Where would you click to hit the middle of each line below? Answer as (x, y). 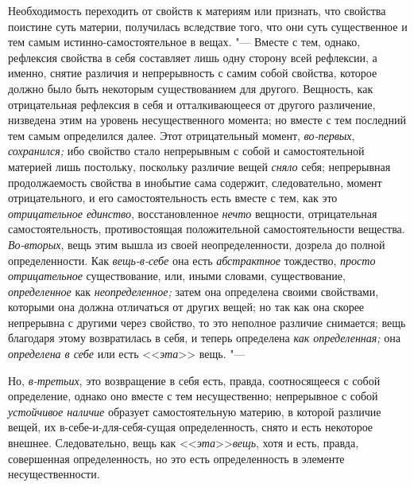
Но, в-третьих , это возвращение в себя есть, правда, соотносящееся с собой (194, 380)
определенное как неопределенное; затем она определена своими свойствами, (193, 291)
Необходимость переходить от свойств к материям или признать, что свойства (197, 10)
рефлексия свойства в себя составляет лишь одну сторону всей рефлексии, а (193, 57)
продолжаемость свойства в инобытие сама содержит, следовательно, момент (195, 182)
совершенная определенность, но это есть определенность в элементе (176, 458)
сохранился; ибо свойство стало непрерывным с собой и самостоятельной (186, 151)
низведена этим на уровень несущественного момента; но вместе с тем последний (207, 120)
